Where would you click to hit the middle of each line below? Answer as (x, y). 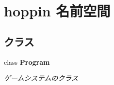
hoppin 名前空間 (57, 11)
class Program (27, 62)
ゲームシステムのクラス (41, 78)
